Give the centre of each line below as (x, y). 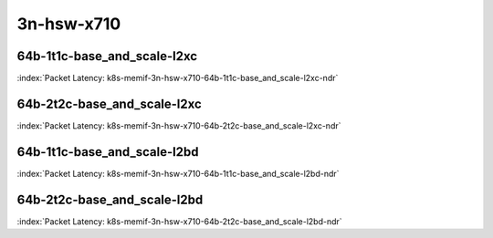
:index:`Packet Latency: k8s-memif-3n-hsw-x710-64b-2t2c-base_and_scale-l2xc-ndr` (179, 125)
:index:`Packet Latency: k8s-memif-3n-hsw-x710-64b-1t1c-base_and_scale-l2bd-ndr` (178, 173)
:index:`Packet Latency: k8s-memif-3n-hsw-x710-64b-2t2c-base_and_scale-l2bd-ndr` (179, 221)
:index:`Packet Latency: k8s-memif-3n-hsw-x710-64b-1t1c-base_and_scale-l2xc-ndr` (178, 78)
